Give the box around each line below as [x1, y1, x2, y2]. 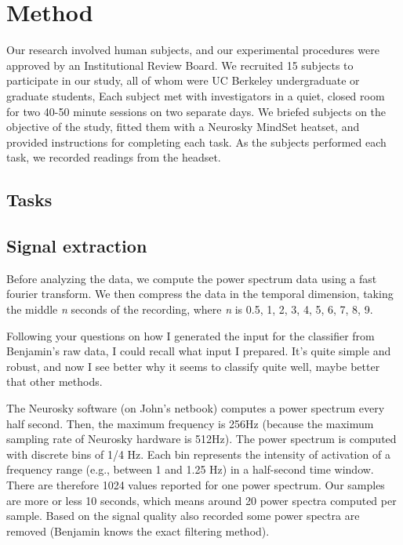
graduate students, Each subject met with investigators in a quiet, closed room [6, 87, 385, 104]
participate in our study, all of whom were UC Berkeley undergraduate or [6, 72, 360, 89]
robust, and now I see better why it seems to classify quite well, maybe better [6, 358, 380, 374]
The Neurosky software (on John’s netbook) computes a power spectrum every [6, 400, 385, 416]
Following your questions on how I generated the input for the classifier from [6, 327, 375, 343]
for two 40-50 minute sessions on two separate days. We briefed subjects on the [6, 103, 387, 119]
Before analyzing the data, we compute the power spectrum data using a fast [6, 270, 377, 286]
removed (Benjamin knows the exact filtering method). [6, 522, 270, 539]
